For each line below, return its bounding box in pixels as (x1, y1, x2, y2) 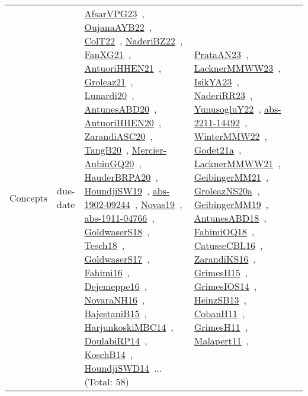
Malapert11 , (194, 334, 249, 347)
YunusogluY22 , (194, 102, 261, 116)
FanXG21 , (84, 47, 131, 61)
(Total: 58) (84, 375, 129, 388)
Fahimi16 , (84, 266, 130, 279)
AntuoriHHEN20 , (84, 116, 162, 129)
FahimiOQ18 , (194, 225, 255, 238)
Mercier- (131, 143, 167, 157)
